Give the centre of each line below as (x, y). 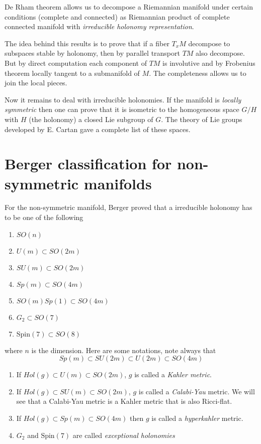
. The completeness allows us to (198, 73)
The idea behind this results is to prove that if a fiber (87, 43)
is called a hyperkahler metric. (197, 418)
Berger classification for (88, 163)
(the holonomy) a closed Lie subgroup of (91, 119)
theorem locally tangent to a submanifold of (72, 73)
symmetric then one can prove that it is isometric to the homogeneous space (122, 109)
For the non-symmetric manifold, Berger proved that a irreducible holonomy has (128, 207)
